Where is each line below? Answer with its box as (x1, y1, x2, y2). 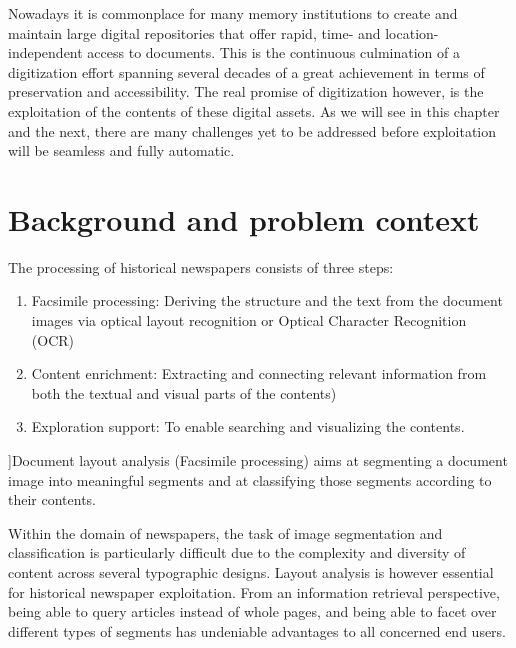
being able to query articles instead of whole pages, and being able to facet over (8, 601, 497, 622)
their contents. (8, 489, 97, 510)
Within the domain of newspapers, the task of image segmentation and (8, 522, 443, 543)
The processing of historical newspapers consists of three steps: (8, 256, 394, 277)
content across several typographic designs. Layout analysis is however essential (8, 562, 494, 582)
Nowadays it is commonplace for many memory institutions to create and (8, 3, 458, 23)
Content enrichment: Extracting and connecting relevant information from (31, 363, 487, 384)
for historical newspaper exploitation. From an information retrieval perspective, (8, 581, 500, 602)
